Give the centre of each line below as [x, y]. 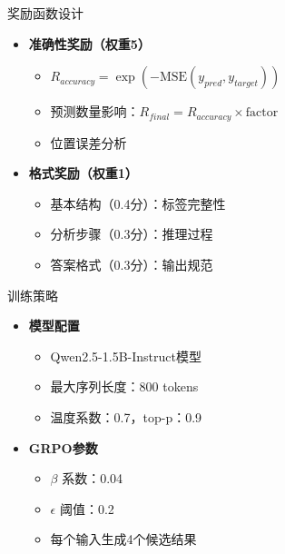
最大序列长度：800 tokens [124, 386]
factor [262, 113]
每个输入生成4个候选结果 [123, 539]
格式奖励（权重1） [83, 173]
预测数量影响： [95, 111]
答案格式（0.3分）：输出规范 [132, 265]
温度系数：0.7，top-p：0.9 [126, 416]
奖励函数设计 [45, 13]
